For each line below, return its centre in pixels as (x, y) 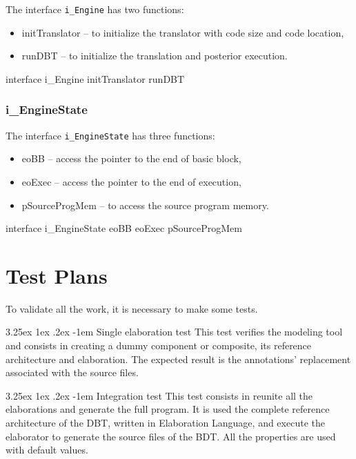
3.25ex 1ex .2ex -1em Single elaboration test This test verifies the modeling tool (174, 332)
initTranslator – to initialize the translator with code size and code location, (183, 32)
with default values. (47, 450)
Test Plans (57, 275)
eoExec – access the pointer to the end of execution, (131, 181)
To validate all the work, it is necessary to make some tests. (132, 308)
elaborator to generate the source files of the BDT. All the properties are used (171, 436)
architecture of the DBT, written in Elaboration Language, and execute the (165, 422)
